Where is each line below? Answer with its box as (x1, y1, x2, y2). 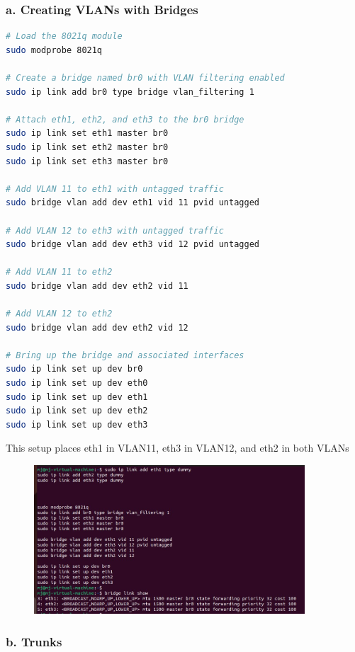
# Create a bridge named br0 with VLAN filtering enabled (6, 73, 285, 83)
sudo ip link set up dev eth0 (6, 378, 148, 389)
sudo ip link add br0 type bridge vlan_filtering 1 (6, 86, 254, 97)
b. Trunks (6, 632, 62, 650)
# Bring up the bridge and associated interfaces (6, 350, 244, 360)
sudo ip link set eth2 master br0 (6, 142, 169, 152)
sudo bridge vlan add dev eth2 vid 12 (6, 322, 188, 333)
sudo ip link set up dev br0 (6, 364, 143, 374)
